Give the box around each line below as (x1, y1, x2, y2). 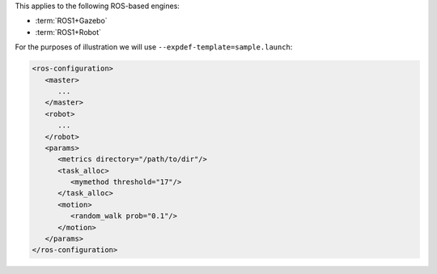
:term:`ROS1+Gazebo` (35, 16, 108, 26)
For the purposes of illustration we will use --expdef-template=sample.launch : (15, 42, 293, 52)
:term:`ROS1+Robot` (35, 27, 101, 36)
